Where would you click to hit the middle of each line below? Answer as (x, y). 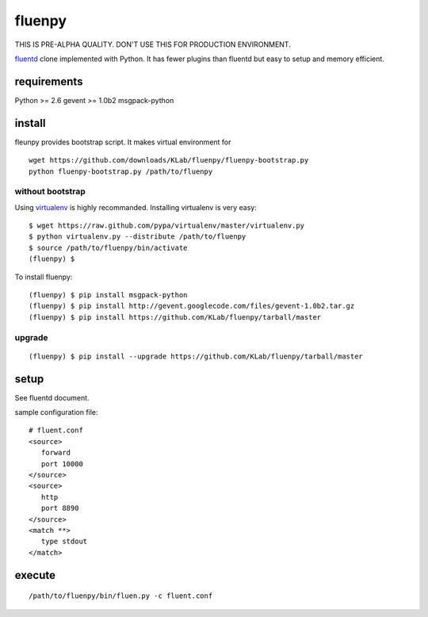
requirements (49, 81)
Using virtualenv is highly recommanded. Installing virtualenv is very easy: (136, 207)
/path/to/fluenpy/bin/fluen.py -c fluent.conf (121, 596)
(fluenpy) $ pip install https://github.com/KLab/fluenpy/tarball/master (175, 317)
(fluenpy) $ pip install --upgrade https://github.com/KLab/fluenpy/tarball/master (196, 356)
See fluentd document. (52, 397)
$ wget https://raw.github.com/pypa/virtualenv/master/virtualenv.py (167, 226)
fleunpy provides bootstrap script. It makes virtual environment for (123, 142)
